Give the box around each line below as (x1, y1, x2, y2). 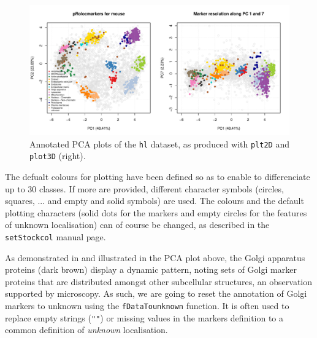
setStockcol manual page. (5, 230, 106, 243)
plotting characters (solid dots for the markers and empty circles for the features (5, 206, 307, 219)
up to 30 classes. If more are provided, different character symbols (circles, (5, 182, 284, 195)
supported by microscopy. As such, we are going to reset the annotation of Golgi (5, 287, 307, 300)
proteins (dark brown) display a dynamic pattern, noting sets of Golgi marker (5, 263, 297, 276)
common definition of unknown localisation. (5, 323, 168, 336)
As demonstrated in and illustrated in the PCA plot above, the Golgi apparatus (5, 251, 305, 264)
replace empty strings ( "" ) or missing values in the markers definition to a (5, 311, 284, 324)
